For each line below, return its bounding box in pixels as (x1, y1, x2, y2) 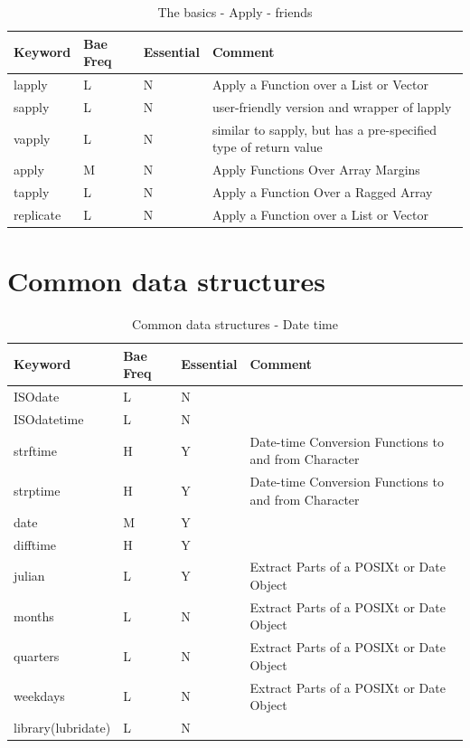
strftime (14, 440, 57, 459)
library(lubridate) (14, 718, 111, 737)
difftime (14, 535, 57, 554)
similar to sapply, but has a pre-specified (211, 119, 437, 138)
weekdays (14, 686, 65, 705)
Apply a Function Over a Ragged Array (211, 183, 433, 201)
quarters (14, 647, 60, 666)
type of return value (211, 137, 323, 156)
